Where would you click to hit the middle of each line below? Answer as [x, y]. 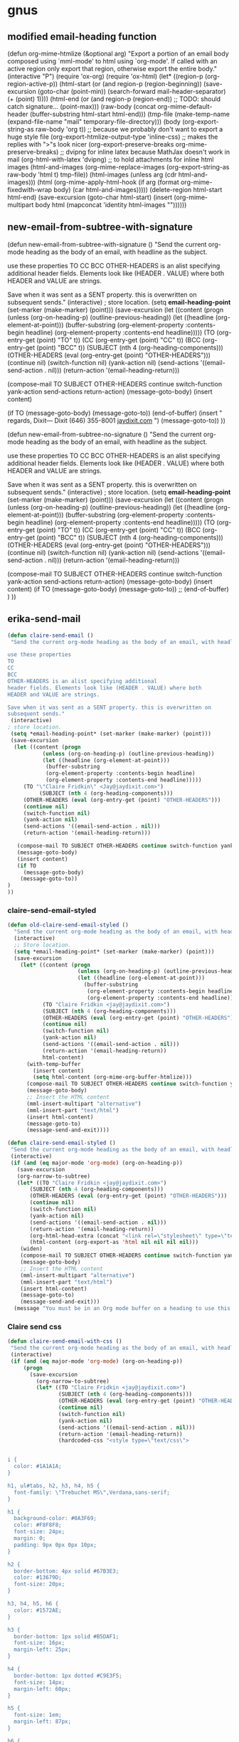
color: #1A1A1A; [38, 1467]
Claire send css [34, 1326]
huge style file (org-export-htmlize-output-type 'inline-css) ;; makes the [113, 137]
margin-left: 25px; [43, 1649]
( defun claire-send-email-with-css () [65, 1341]
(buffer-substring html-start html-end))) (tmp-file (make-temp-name [129, 114]
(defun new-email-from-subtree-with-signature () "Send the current [107, 244]
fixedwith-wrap [30, 190]
